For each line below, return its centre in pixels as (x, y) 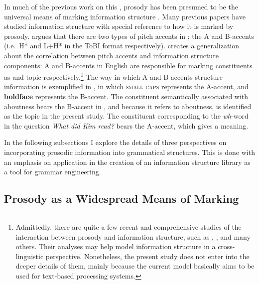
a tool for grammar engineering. (53, 172)
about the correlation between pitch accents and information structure (111, 55)
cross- (226, 246)
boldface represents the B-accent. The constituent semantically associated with (126, 96)
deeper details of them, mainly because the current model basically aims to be (135, 266)
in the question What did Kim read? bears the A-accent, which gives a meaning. (126, 125)
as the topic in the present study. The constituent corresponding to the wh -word (126, 116)
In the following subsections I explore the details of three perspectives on (115, 142)
